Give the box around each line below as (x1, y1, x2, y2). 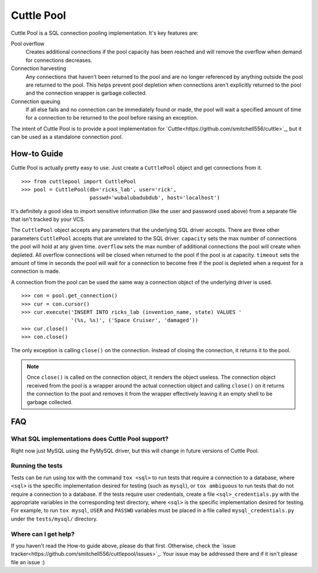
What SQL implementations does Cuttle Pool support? (11, 435, 169, 443)
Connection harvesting (11, 65, 67, 72)
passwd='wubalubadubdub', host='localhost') (89, 194, 220, 201)
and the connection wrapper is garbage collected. (25, 90, 147, 97)
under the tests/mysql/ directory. (11, 515, 98, 522)
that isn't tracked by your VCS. (11, 216, 85, 223)
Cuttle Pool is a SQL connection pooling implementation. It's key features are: (11, 29, 198, 37)
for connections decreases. (25, 57, 92, 64)
